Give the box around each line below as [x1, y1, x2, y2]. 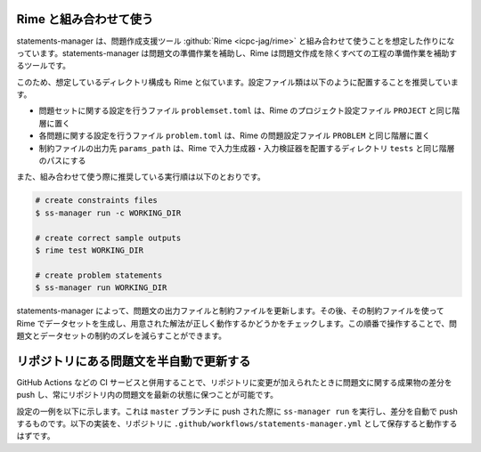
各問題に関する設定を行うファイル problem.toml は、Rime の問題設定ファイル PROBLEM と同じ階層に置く [38, 130, 431, 141]
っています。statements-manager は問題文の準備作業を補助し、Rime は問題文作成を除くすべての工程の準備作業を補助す [16, 47, 458, 58]
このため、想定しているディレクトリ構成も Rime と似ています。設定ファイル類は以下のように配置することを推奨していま [16, 77, 459, 87]
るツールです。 [16, 61, 71, 71]
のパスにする [38, 156, 86, 166]
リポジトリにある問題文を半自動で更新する [16, 353, 251, 368]
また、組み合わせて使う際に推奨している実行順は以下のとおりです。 [16, 172, 266, 182]
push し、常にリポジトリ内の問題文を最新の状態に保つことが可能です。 [16, 390, 279, 400]
